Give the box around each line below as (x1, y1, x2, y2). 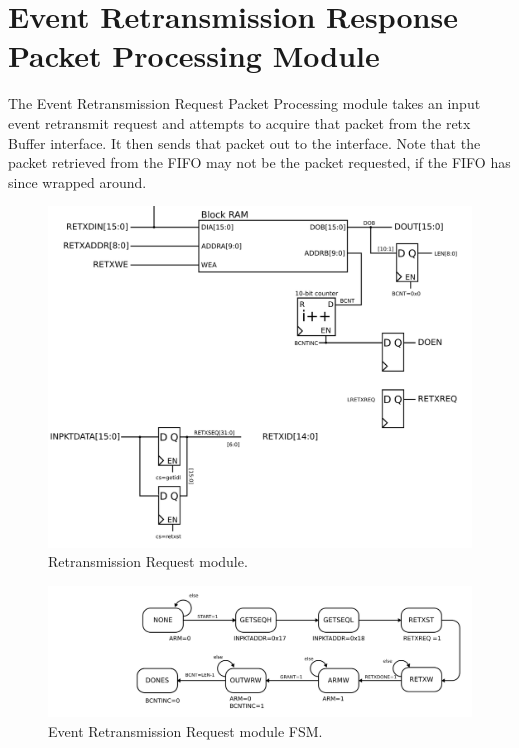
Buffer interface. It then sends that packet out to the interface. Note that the (8, 132, 481, 153)
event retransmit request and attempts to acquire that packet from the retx (8, 112, 471, 133)
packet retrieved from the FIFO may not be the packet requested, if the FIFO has (8, 152, 511, 173)
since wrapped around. (8, 171, 147, 192)
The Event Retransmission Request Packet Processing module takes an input (8, 93, 481, 114)
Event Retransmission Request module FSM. (48, 720, 323, 741)
